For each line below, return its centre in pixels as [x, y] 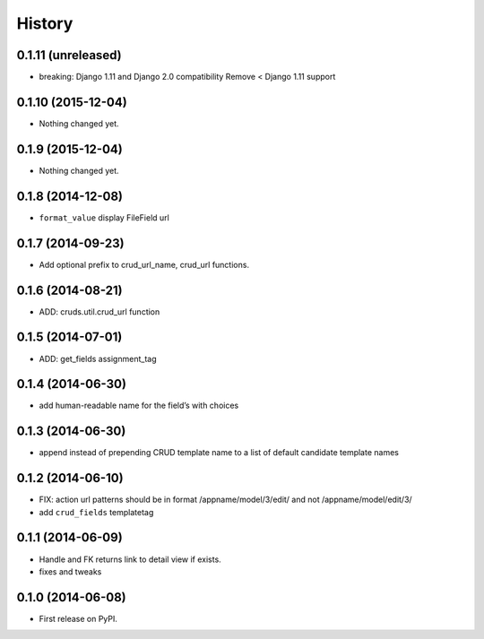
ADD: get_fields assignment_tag [98, 358]
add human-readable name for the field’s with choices [139, 406]
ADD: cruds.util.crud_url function [99, 311]
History [45, 23]
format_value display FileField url [104, 217]
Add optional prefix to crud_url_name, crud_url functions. [144, 264]
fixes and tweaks [70, 571]
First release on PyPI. [78, 618]
